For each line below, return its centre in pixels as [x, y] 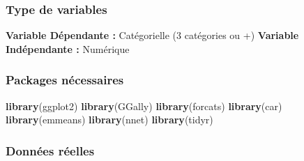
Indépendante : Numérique [68, 48]
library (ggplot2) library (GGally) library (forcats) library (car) [144, 106]
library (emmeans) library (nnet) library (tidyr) [109, 120]
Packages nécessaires [65, 80]
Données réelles [50, 150]
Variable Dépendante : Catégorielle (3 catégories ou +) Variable [152, 35]
